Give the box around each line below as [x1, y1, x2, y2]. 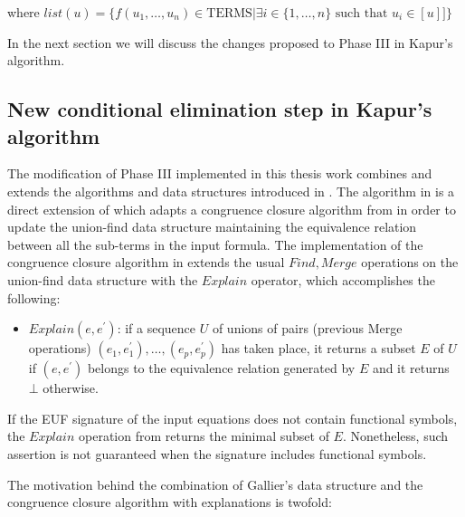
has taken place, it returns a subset [221, 339, 416, 358]
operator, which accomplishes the [251, 270, 435, 289]
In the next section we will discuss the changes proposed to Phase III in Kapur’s [7, 33, 453, 52]
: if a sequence [117, 319, 196, 338]
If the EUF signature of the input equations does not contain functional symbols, [7, 408, 458, 427]
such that [335, 7, 388, 20]
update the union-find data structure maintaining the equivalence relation [7, 217, 417, 236]
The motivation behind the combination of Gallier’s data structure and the [7, 474, 423, 493]
